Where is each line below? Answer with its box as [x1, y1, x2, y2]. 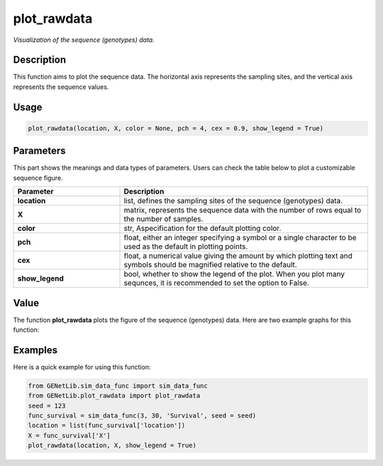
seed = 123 [28, 401, 66, 410]
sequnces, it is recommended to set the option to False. [123, 278, 310, 288]
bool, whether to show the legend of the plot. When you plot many [123, 269, 345, 279]
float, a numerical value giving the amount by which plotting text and [123, 251, 353, 261]
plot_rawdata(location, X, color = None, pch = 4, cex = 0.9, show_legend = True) [28, 124, 324, 132]
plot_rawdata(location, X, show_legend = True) [28, 441, 196, 450]
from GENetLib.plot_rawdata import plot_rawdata [28, 391, 201, 400]
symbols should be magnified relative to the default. [123, 260, 297, 270]
